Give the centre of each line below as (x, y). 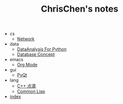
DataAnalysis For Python (42, 49)
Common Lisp (31, 91)
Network (26, 39)
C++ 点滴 (26, 86)
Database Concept (36, 54)
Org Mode (27, 65)
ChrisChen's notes (80, 9)
